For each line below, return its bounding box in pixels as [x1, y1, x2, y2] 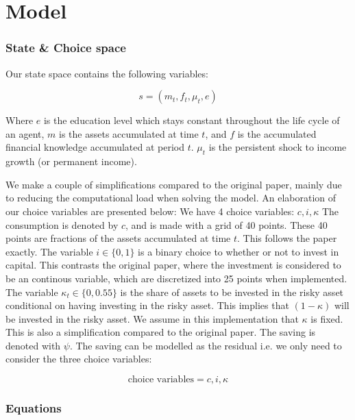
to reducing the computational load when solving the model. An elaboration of [5, 190, 336, 205]
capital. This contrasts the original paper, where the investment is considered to [5, 258, 341, 272]
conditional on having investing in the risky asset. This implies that [5, 298, 289, 312]
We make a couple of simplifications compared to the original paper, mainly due [5, 177, 342, 191]
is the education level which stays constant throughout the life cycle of [43, 113, 340, 127]
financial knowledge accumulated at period [5, 140, 185, 154]
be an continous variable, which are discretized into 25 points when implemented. [5, 271, 347, 285]
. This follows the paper [236, 231, 337, 245]
